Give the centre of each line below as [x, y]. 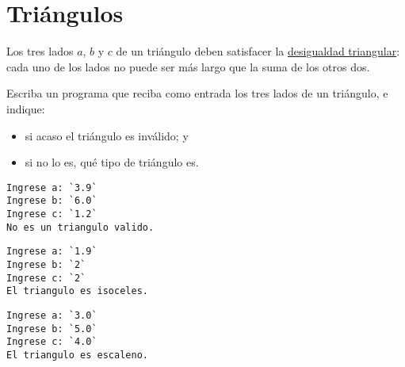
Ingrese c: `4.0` [52, 342]
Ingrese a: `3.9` [52, 187]
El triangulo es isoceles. [77, 291]
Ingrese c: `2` [46, 278]
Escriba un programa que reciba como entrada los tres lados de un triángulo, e [197, 93]
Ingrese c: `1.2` [52, 214]
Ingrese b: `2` [46, 264]
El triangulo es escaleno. [77, 355]
